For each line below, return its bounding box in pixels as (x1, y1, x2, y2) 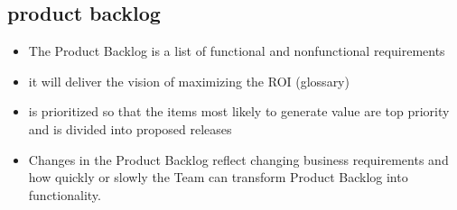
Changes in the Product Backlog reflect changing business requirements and (28, 150, 449, 169)
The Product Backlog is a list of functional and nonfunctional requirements (28, 41, 445, 60)
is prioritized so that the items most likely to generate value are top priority (28, 102, 450, 121)
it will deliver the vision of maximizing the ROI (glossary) (28, 71, 350, 90)
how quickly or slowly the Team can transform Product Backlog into (28, 168, 408, 187)
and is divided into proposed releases (28, 119, 232, 138)
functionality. (28, 185, 101, 204)
